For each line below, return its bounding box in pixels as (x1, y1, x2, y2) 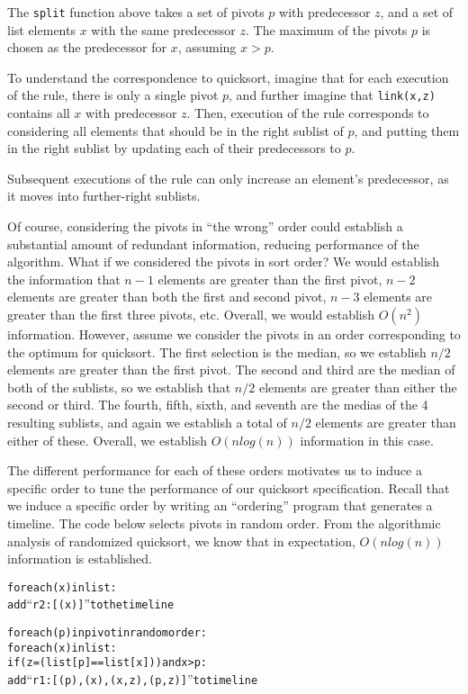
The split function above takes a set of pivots (7, 3, 265, 21)
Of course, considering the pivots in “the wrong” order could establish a (7, 217, 403, 236)
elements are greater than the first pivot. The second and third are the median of (7, 360, 455, 379)
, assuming (177, 38, 237, 57)
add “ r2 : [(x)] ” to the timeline (7, 594, 175, 613)
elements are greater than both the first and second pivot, (7, 287, 327, 306)
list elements (7, 20, 76, 39)
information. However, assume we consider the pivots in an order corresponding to (7, 325, 461, 344)
